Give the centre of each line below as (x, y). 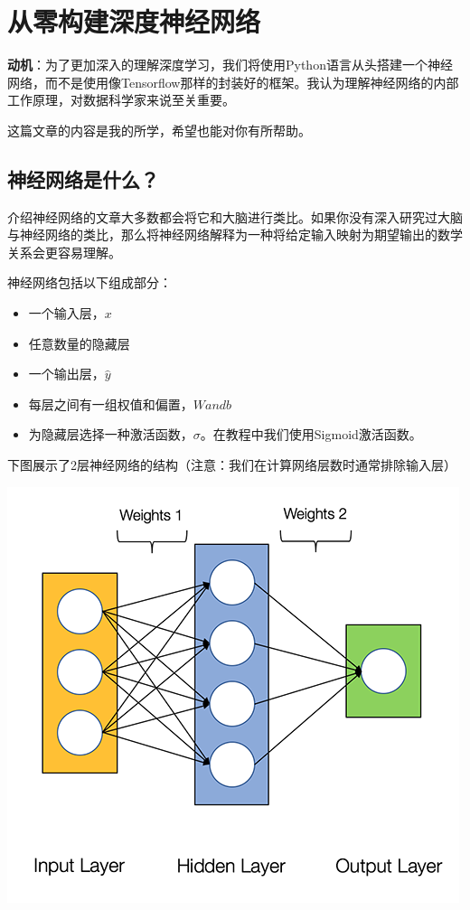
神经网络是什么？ (83, 178)
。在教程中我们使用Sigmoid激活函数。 (311, 434)
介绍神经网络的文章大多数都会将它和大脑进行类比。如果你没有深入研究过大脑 (235, 216)
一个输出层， (66, 374)
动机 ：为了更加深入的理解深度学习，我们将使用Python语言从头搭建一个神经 (230, 65)
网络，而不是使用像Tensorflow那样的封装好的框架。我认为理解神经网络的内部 (233, 82)
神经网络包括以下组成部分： (89, 282)
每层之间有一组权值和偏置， (111, 403)
